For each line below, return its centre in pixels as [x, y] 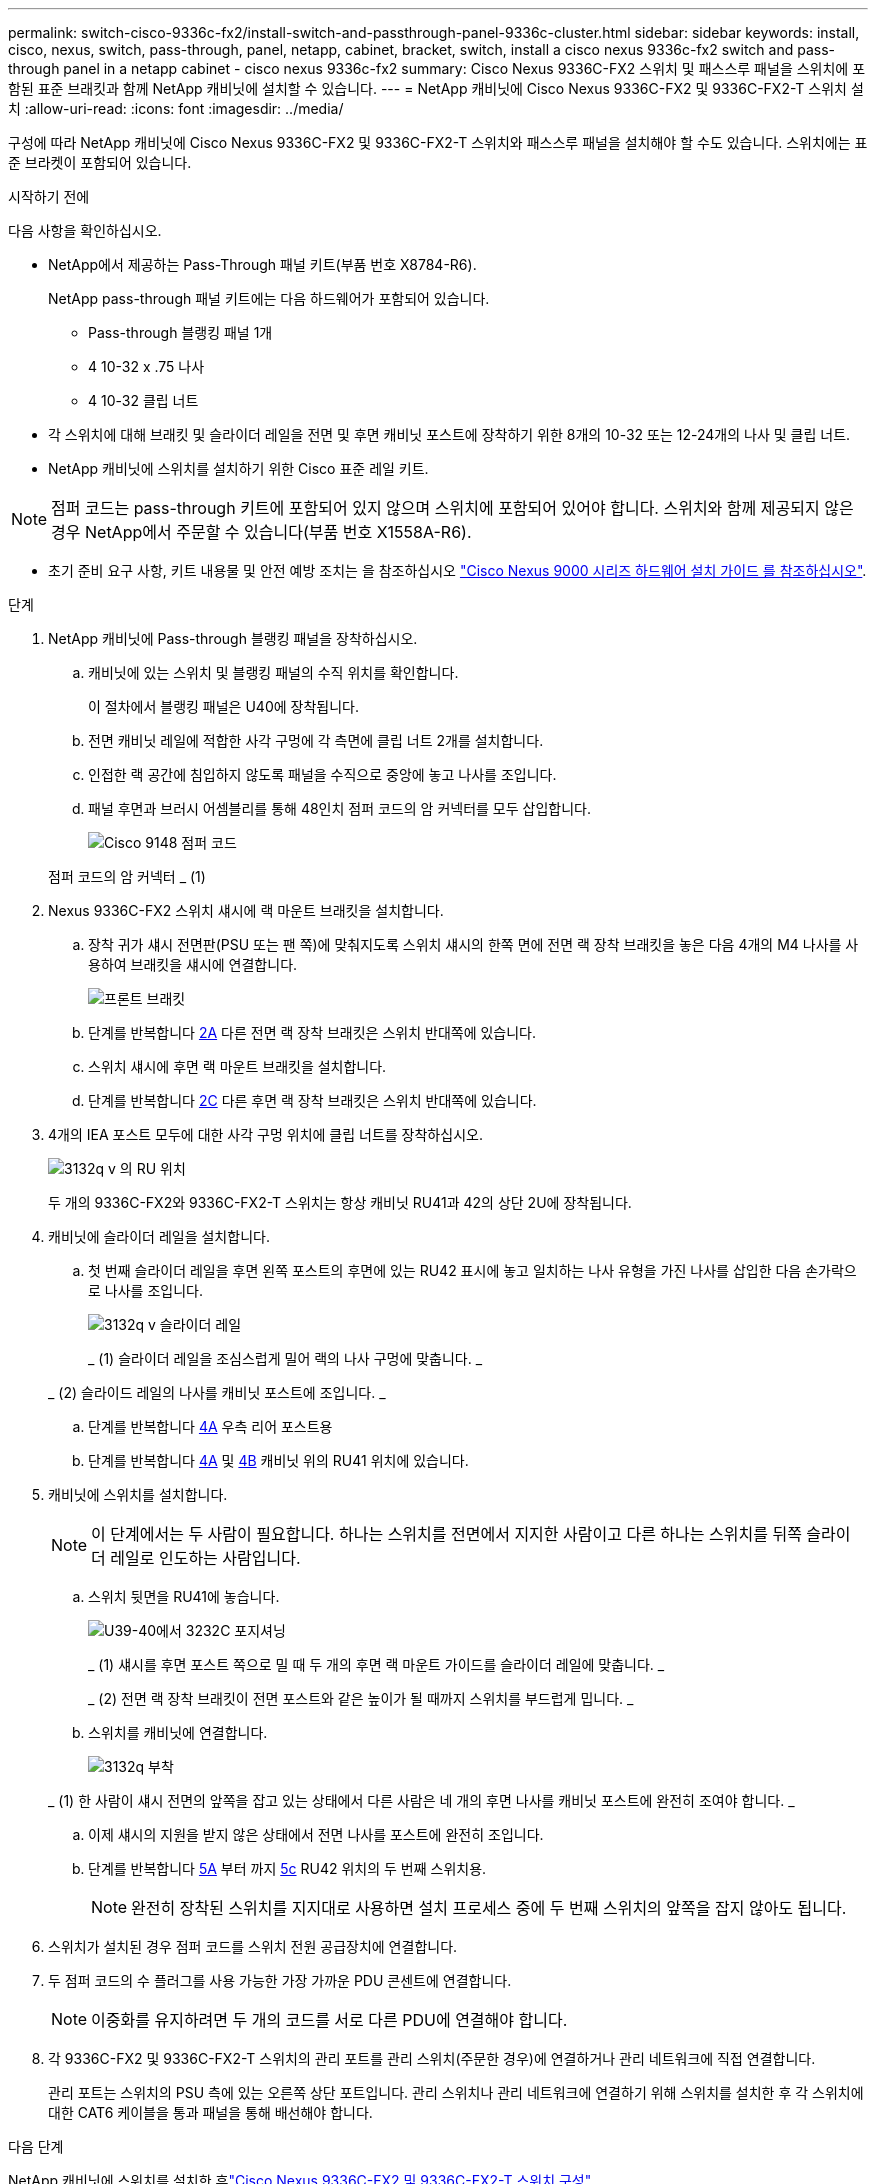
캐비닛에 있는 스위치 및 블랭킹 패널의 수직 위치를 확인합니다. [273, 672]
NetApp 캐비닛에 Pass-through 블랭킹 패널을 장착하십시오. [233, 638]
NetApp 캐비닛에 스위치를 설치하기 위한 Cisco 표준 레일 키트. [238, 468]
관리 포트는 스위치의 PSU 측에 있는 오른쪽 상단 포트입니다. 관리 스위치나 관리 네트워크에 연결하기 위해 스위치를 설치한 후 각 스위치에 [456, 2092]
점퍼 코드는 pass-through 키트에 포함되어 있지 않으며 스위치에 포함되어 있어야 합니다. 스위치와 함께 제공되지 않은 [452, 508]
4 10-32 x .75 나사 [146, 366]
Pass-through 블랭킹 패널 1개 [180, 332]
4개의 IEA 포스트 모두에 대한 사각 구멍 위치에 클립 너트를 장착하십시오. [265, 1134]
